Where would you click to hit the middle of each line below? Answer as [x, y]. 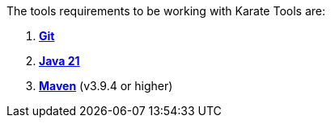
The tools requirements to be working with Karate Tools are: [166, 11]
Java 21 [59, 61]
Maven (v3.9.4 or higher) [106, 86]
